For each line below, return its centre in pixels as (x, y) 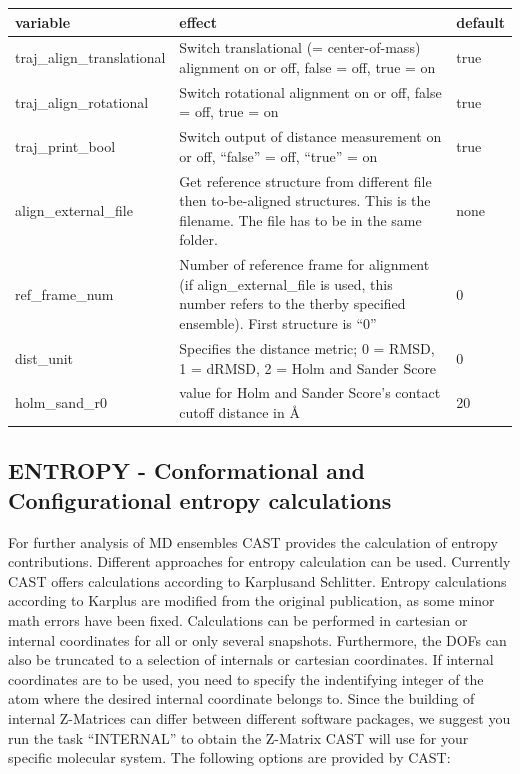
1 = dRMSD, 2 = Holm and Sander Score (308, 367)
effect (198, 21)
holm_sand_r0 (61, 402)
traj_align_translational (90, 57)
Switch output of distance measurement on (310, 136)
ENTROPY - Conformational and (186, 470)
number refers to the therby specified (292, 303)
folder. (198, 239)
